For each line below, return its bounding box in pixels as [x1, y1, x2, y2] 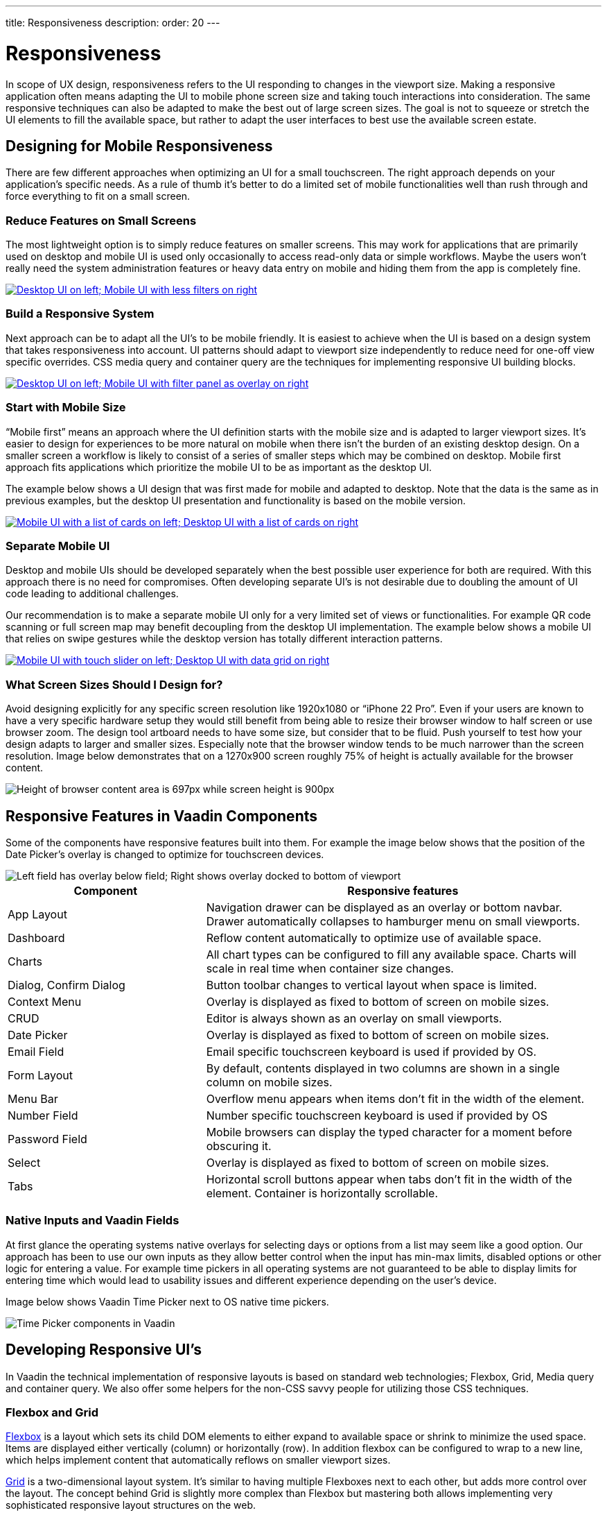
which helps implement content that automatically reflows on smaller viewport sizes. [6, 1454, 391, 1466]
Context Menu [8, 994, 82, 1009]
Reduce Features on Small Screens [6, 213, 197, 228]
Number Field [8, 1108, 78, 1122]
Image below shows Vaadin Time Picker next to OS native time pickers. [6, 1295, 329, 1308]
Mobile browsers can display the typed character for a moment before [206, 1124, 572, 1139]
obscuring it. [206, 1138, 272, 1153]
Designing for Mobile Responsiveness [6, 137, 273, 155]
